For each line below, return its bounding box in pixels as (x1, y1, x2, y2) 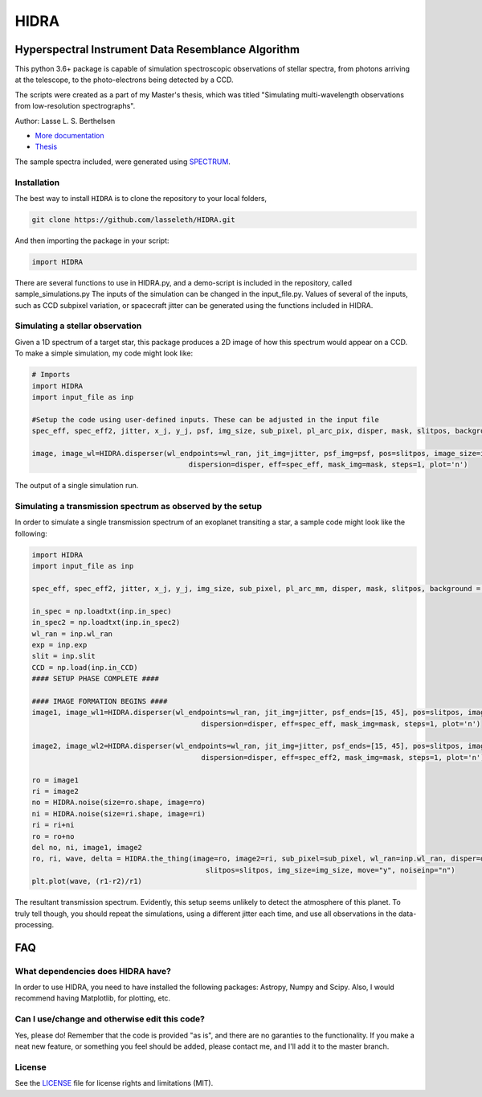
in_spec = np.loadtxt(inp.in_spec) (31, 606, 172, 615)
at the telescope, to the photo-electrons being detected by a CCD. (14, 75, 234, 84)
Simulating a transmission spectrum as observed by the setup (14, 501, 263, 512)
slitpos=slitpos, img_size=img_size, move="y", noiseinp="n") (205, 865, 455, 874)
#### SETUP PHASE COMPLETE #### (31, 674, 160, 684)
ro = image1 (31, 775, 80, 784)
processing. (14, 919, 55, 929)
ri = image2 (31, 787, 80, 795)
